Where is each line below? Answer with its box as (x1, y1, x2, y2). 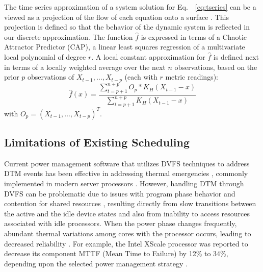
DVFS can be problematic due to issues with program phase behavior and (4, 188, 235, 199)
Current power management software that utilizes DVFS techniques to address (4, 158, 250, 168)
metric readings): (165, 71, 218, 82)
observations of (28, 71, 74, 82)
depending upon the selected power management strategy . (4, 258, 188, 268)
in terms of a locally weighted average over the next (4, 61, 166, 72)
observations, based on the (174, 61, 257, 72)
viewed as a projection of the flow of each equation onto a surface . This (4, 11, 229, 22)
